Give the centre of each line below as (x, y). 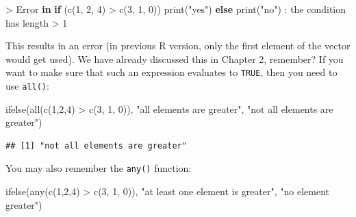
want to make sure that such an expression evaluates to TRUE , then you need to (171, 72)
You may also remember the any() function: (99, 168)
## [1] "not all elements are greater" (96, 145)
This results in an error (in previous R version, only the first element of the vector (178, 46)
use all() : (27, 86)
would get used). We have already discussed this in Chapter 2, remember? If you (175, 59)
